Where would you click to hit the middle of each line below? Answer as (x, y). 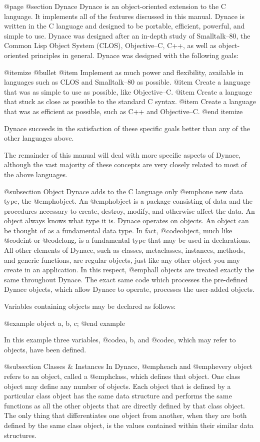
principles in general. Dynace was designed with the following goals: (135, 55)
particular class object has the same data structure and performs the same (118, 396)
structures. (20, 435)
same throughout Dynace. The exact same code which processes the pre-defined (126, 279)
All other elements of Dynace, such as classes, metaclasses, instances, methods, (125, 250)
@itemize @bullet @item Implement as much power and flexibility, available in (124, 72)
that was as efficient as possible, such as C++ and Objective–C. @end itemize (123, 111)
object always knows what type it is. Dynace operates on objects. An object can (126, 220)
